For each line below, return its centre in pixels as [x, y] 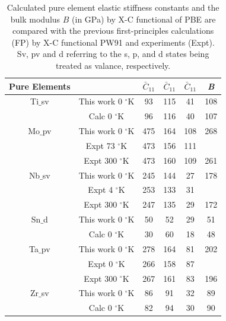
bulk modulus [35, 19]
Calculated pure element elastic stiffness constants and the [113, 7]
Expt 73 [100, 145]
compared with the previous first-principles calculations [113, 31]
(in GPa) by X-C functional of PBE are [144, 19]
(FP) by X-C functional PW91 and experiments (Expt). [113, 42]
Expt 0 [101, 263]
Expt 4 [101, 190]
